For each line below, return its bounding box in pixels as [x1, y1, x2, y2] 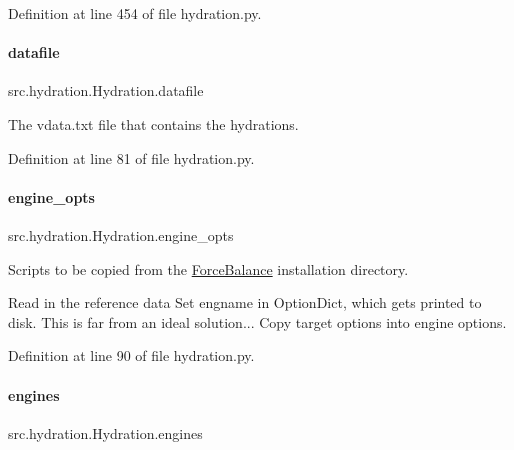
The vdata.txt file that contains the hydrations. [8, 113, 299, 134]
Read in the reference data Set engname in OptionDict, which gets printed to [8, 292, 482, 313]
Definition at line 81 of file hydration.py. [8, 147, 255, 168]
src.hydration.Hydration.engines [8, 422, 203, 443]
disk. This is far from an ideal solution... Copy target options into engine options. [8, 311, 507, 332]
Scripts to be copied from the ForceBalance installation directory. [8, 258, 409, 279]
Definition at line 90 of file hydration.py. [8, 345, 255, 366]
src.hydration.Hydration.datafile [8, 80, 204, 101]
